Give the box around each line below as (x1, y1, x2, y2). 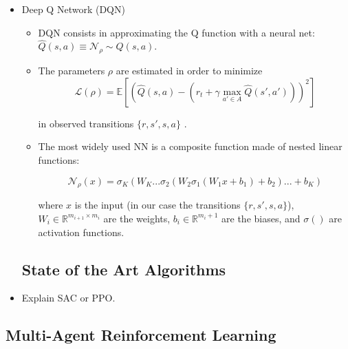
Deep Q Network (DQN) (21, 2, 125, 16)
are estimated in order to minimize (116, 63, 263, 78)
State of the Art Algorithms (21, 258, 226, 279)
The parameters (38, 63, 105, 78)
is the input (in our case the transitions (74, 198, 241, 212)
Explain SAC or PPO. (21, 290, 116, 305)
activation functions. (38, 224, 124, 239)
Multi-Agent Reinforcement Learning (6, 324, 276, 346)
